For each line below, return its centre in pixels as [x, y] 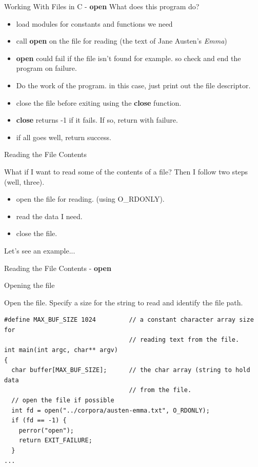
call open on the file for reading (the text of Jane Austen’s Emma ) [122, 41]
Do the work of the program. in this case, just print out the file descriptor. [133, 85]
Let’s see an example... [40, 250]
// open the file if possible [63, 401]
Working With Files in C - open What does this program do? [102, 6]
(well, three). [24, 181]
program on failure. [46, 68]
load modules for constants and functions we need [94, 23]
